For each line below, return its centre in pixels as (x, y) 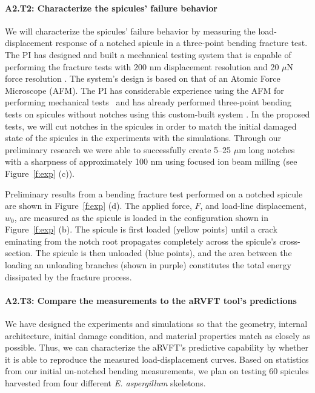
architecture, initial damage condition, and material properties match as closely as (157, 335)
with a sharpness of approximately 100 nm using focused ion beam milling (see (151, 161)
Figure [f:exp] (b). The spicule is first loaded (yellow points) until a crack (141, 229)
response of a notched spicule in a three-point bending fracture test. (181, 43)
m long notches (267, 149)
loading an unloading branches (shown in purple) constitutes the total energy (148, 265)
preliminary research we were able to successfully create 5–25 (118, 149)
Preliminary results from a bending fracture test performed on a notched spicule (154, 193)
